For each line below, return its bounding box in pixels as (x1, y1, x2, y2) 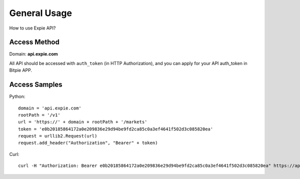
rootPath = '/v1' (18, 112, 60, 117)
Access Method (9, 38, 59, 46)
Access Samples (9, 80, 62, 89)
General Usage (9, 7, 72, 18)
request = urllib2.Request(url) (18, 133, 97, 139)
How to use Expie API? (9, 25, 56, 31)
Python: (9, 93, 25, 99)
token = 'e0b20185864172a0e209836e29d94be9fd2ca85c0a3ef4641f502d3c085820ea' (18, 126, 213, 132)
